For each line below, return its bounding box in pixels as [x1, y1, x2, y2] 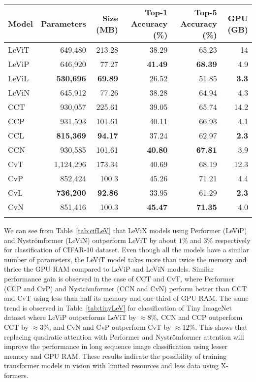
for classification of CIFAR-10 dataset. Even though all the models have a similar [4, 244, 249, 255]
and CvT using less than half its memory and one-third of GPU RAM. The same [4, 293, 249, 303]
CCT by [4, 321, 29, 332]
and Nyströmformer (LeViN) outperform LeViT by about [4, 235, 177, 245]
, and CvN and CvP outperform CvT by [49, 321, 171, 332]
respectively [215, 235, 251, 245]
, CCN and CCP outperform [157, 312, 243, 322]
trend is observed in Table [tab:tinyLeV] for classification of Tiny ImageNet [4, 302, 232, 313]
